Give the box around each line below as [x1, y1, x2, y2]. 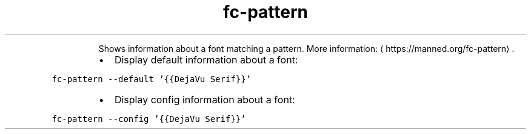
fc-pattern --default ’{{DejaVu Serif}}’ [52, 74, 252, 84]
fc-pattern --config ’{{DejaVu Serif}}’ [52, 113, 246, 124]
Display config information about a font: [114, 93, 295, 106]
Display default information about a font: [114, 53, 298, 66]
